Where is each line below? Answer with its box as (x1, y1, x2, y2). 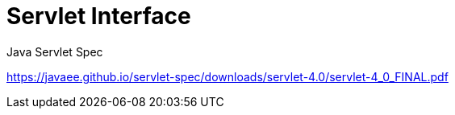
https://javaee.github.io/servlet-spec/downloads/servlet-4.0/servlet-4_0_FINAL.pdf (6, 69, 449, 84)
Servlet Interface (6, 2, 191, 30)
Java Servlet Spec (6, 44, 103, 59)
